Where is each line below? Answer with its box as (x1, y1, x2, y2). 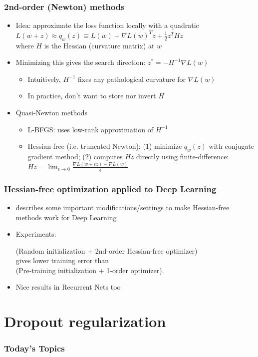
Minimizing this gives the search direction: (15, 57, 146, 67)
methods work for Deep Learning (15, 212, 117, 222)
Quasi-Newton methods (15, 107, 88, 117)
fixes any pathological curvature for (78, 73, 186, 84)
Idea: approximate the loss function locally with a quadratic (15, 20, 199, 30)
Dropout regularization (4, 311, 166, 332)
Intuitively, (27, 73, 61, 84)
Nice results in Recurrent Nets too (15, 282, 121, 292)
